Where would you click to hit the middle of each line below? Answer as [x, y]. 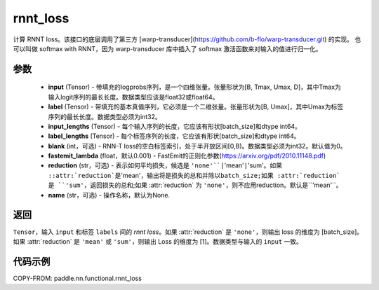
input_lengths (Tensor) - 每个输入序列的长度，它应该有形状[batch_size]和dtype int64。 [175, 126]
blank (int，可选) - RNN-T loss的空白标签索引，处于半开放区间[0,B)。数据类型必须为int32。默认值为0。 [197, 146]
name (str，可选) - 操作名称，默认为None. [109, 195]
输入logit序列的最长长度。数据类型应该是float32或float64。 [133, 97]
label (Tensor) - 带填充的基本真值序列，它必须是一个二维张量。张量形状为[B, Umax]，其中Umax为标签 [196, 107]
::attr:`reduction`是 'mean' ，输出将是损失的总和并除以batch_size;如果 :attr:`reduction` [194, 175]
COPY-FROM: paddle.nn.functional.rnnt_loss [77, 278]
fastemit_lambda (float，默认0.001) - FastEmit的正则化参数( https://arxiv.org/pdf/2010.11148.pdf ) [187, 156]
